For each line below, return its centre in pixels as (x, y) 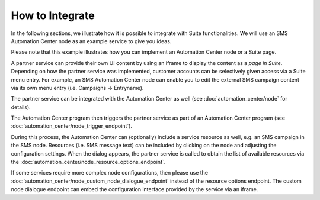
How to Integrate (53, 15)
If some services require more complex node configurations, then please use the (110, 173)
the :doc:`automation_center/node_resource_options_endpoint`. (88, 162)
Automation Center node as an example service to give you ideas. (91, 41)
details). (21, 107)
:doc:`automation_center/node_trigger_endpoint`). (72, 126)
